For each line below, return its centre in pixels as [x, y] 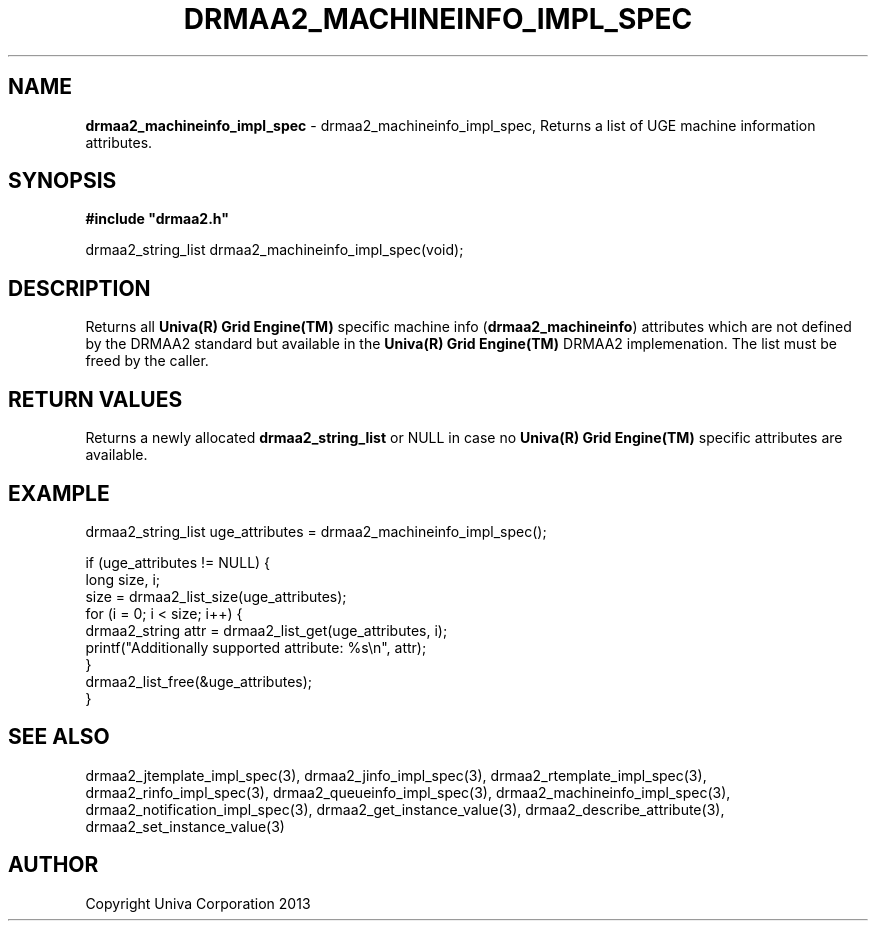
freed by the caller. [147, 361]
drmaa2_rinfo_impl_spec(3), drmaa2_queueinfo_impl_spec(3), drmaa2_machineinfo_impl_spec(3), [408, 792]
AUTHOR [53, 865]
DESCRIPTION [79, 288]
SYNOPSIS [62, 181]
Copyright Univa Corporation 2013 [198, 903]
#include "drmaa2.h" [157, 219]
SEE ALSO [59, 737]
